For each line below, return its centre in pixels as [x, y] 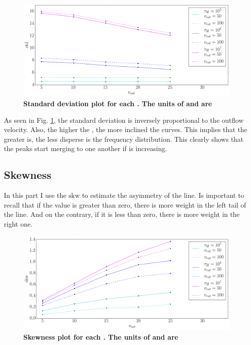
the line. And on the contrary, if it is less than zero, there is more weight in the [122, 214]
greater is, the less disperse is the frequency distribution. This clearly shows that [124, 139]
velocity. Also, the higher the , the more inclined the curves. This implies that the [125, 129]
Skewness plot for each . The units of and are [101, 336]
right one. [18, 224]
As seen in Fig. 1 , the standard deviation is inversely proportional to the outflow [124, 120]
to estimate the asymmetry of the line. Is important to [163, 195]
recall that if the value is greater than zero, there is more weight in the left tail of [125, 204]
